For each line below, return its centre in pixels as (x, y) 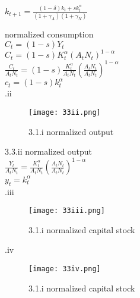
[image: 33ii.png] (65, 112)
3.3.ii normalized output (49, 151)
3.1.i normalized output (71, 131)
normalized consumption (49, 34)
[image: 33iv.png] (65, 269)
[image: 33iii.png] (67, 211)
